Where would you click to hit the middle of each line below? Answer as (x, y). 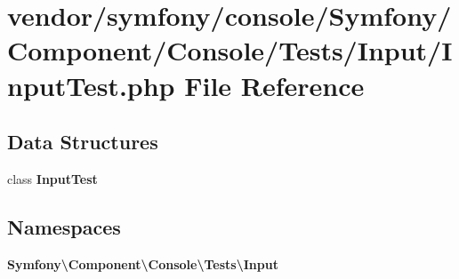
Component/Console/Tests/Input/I (230, 50)
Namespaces (64, 226)
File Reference (274, 85)
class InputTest (52, 178)
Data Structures (83, 142)
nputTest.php (91, 85)
